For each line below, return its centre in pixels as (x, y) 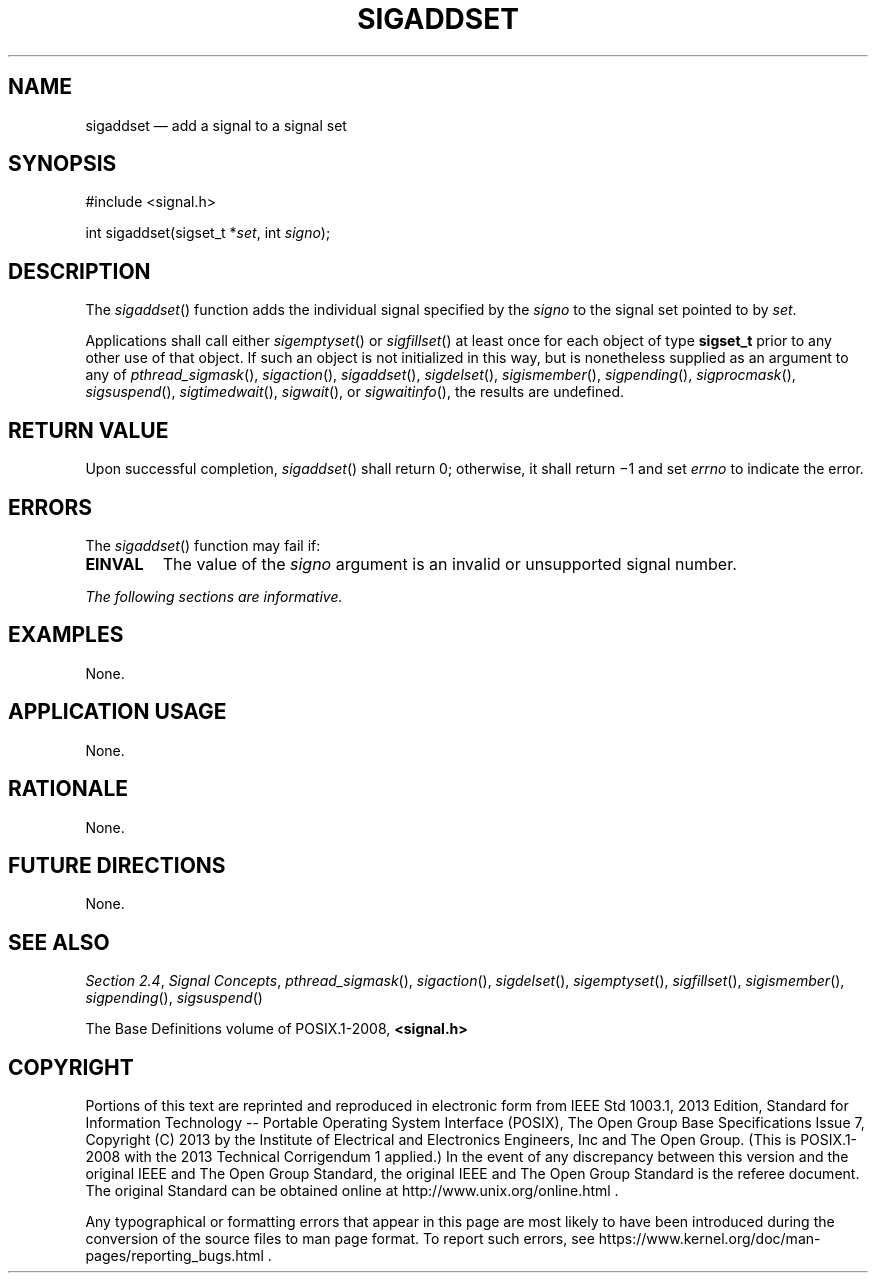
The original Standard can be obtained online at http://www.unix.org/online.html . (352, 1191)
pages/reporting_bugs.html (174, 1256)
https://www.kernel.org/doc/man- (709, 1239)
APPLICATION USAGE (117, 712)
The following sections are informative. (214, 596)
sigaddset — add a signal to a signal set (216, 125)
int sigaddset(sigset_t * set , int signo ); (208, 233)
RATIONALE (68, 789)
